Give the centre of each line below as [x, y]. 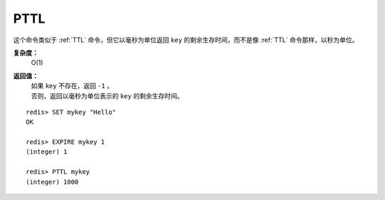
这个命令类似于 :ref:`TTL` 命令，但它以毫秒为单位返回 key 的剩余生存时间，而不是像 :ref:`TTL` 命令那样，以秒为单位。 [186, 40]
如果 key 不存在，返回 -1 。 [72, 86]
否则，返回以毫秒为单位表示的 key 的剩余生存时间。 [107, 95]
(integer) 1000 [52, 182]
